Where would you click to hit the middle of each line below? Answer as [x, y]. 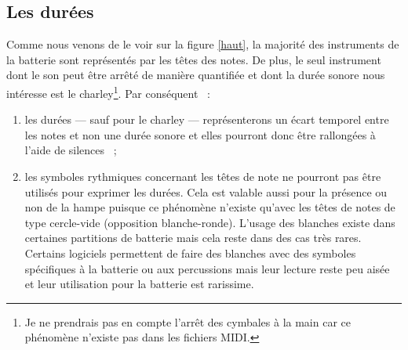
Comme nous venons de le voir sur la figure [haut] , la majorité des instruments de [203, 44]
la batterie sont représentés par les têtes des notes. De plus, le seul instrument [194, 59]
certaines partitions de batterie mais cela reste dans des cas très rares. [193, 238]
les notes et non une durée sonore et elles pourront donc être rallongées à [200, 134]
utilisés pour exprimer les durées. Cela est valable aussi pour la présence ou [206, 191]
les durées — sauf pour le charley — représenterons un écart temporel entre [207, 119]
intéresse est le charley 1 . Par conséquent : [108, 92]
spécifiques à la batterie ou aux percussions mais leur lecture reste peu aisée [207, 268]
